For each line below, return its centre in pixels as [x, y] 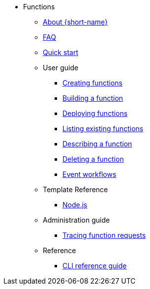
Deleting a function [93, 159]
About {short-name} [75, 22]
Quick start [60, 52]
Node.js [75, 205]
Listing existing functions [103, 129]
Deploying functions [95, 113]
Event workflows [90, 174]
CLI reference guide [95, 266]
